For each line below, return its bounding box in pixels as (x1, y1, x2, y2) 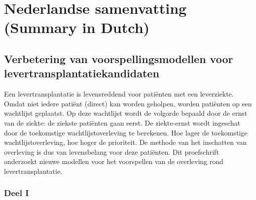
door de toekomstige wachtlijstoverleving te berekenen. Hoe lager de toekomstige (4, 127, 248, 137)
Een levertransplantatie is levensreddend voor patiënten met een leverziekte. (4, 89, 234, 99)
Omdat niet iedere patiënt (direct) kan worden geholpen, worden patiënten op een (4, 98, 252, 108)
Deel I (4, 187, 29, 199)
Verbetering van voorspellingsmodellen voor (4, 51, 233, 66)
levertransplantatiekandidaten (4, 66, 159, 81)
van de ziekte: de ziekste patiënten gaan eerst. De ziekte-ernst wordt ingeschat (4, 117, 240, 128)
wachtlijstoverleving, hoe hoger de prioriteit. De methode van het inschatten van (4, 137, 247, 147)
